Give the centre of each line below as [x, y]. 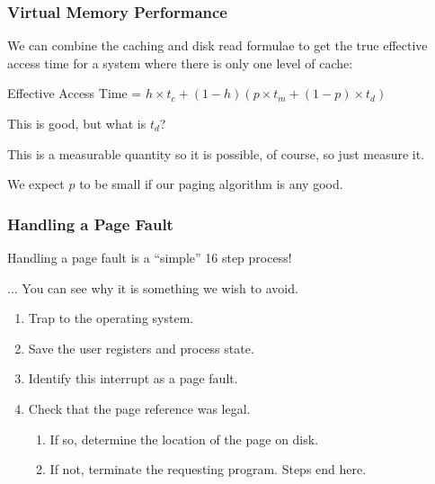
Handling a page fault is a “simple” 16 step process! [150, 257]
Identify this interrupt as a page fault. [133, 378]
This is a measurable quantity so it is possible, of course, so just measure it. [216, 153]
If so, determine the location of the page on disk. [184, 439]
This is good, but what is [77, 123]
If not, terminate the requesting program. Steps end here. [208, 469]
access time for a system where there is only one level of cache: [180, 63]
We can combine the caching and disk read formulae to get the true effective [217, 45]
